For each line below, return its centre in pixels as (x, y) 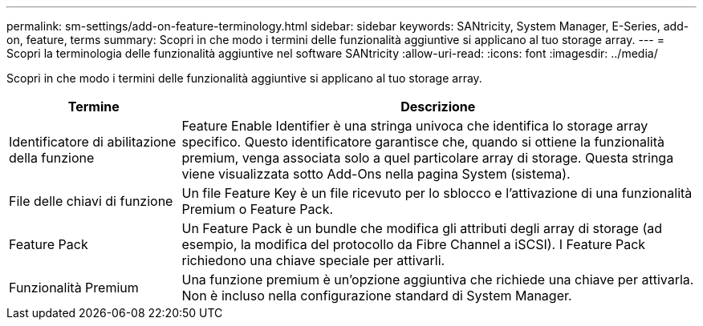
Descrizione (438, 107)
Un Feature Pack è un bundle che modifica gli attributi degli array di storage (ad (422, 228)
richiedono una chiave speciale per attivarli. (313, 260)
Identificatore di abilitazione (93, 142)
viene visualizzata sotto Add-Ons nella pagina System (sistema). (376, 174)
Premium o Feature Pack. (258, 209)
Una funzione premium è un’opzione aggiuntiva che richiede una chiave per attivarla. (438, 280)
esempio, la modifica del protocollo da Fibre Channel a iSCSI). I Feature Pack (414, 244)
